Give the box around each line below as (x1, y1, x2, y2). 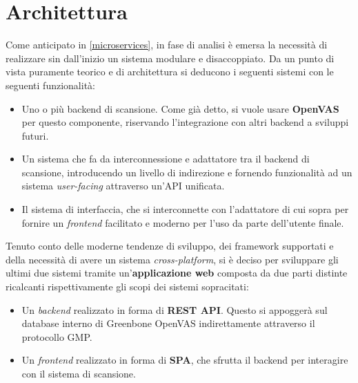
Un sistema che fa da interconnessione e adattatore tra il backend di (21, 151, 310, 166)
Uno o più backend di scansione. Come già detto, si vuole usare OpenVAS (21, 101, 339, 115)
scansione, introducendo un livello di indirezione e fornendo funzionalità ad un (21, 165, 352, 179)
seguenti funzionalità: (6, 77, 95, 92)
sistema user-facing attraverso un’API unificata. (21, 178, 225, 193)
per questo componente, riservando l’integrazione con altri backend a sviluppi (21, 115, 349, 129)
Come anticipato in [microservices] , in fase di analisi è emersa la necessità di (6, 37, 328, 52)
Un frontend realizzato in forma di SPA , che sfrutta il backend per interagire (21, 353, 348, 367)
